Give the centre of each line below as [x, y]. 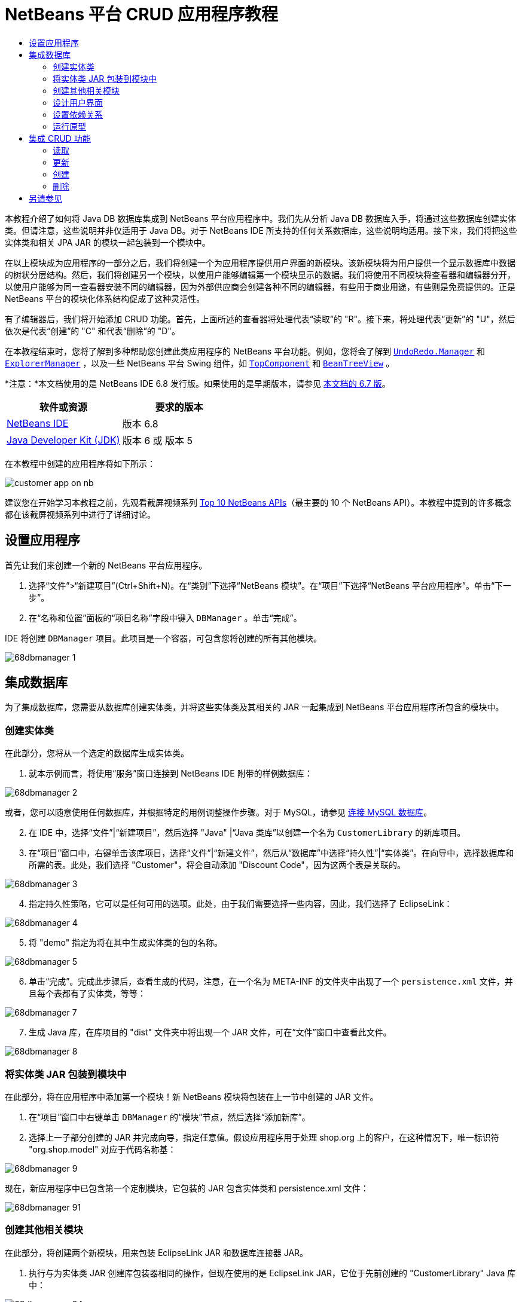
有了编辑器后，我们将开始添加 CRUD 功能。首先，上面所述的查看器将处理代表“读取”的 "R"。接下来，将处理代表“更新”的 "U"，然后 [260, 319]
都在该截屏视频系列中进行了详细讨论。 [80, 514]
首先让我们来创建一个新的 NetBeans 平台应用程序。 [106, 565]
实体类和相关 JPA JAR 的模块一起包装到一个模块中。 [108, 242]
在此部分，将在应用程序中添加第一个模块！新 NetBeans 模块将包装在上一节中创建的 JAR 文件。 [192, 1096]
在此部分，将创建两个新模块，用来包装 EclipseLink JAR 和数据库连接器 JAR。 [157, 1252]
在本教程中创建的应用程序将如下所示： [80, 463]
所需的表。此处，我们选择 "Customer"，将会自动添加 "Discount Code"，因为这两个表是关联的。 [217, 865]
